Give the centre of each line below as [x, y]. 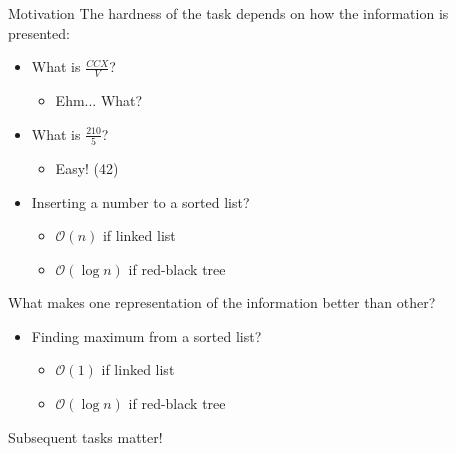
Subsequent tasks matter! [85, 436]
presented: [39, 32]
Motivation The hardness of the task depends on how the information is [228, 13]
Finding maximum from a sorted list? [146, 335]
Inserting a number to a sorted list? [140, 201]
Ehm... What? [99, 100]
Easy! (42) [87, 167]
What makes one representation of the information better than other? [222, 302]
